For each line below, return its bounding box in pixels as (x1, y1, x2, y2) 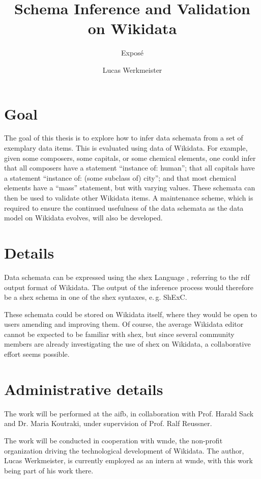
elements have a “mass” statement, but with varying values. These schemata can (4, 182, 255, 193)
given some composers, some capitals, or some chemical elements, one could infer (4, 152, 256, 163)
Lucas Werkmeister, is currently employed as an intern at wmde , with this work (4, 455, 253, 466)
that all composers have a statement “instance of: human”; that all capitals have (4, 162, 255, 173)
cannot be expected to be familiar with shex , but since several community (4, 328, 235, 339)
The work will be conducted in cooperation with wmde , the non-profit (4, 435, 223, 445)
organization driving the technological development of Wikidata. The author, (4, 445, 244, 456)
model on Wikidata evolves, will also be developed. (4, 212, 163, 223)
